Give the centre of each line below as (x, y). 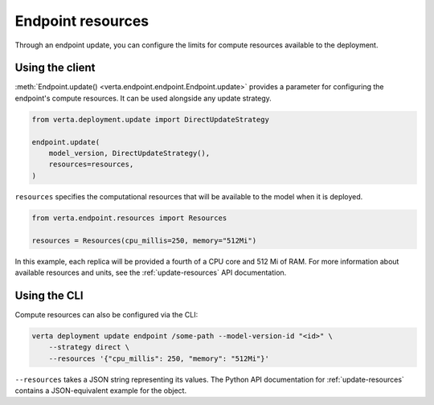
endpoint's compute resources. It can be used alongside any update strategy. (143, 98)
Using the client (55, 68)
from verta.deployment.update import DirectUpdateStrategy (150, 119)
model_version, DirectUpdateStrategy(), (129, 153)
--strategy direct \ (89, 347)
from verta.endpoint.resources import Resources (129, 218)
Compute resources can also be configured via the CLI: (106, 314)
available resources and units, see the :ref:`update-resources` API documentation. (151, 272)
